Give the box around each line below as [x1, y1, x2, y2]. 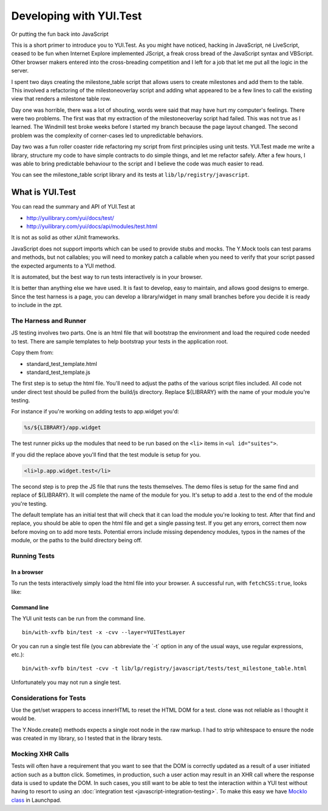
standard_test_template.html [26, 360, 97, 367]
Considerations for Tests [11, 694, 86, 702]
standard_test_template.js [26, 368, 91, 376]
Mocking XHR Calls [11, 750, 69, 758]
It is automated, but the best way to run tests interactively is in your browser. [11, 274, 203, 281]
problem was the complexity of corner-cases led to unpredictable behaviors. [11, 131, 203, 139]
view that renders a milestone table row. [11, 95, 112, 103]
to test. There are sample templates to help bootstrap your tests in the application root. [11, 337, 228, 345]
